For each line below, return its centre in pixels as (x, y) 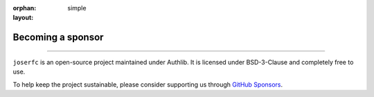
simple (77, 8)
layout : (23, 18)
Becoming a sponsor (58, 37)
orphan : (25, 8)
